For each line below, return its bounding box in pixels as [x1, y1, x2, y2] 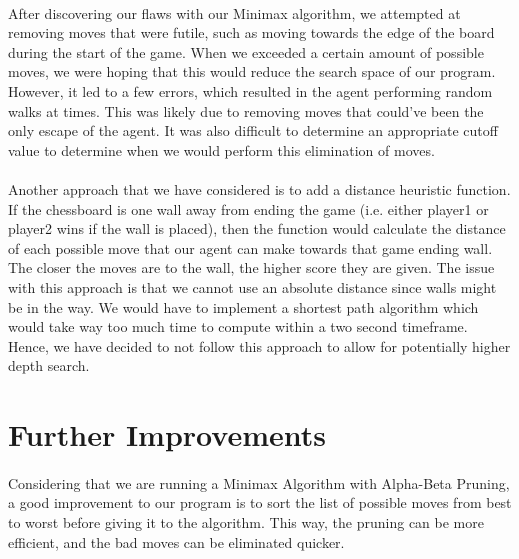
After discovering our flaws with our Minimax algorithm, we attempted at [8, 2, 461, 23]
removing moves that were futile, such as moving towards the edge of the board [8, 22, 495, 43]
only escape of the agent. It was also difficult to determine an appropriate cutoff [8, 120, 498, 141]
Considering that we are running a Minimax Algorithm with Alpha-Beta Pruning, [8, 472, 510, 493]
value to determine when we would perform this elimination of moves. [8, 139, 435, 160]
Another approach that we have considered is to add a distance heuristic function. [8, 178, 511, 199]
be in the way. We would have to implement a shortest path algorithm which [8, 296, 479, 317]
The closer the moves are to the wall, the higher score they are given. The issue [8, 257, 495, 278]
